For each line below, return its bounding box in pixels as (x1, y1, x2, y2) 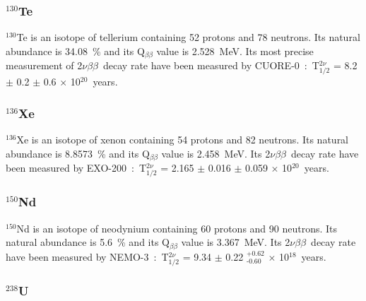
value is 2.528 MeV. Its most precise (156, 43, 314, 58)
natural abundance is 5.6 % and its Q (6, 235, 170, 249)
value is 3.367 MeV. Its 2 (181, 235, 290, 249)
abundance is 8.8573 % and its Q (6, 146, 150, 160)
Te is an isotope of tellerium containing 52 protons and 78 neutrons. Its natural (16, 30, 360, 45)
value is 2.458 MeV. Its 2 (161, 146, 271, 160)
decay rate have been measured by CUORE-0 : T (103, 58, 319, 73)
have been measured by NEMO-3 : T (6, 249, 169, 264)
